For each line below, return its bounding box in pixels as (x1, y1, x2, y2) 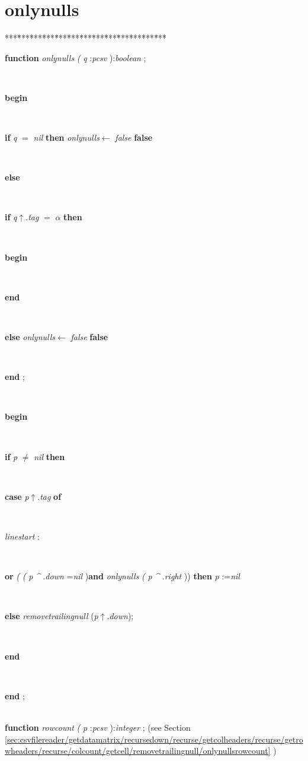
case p (5, 490, 29, 502)
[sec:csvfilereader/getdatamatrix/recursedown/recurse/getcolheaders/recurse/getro (5, 733, 303, 745)
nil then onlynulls (33, 131, 100, 144)
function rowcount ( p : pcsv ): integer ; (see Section (5, 721, 191, 733)
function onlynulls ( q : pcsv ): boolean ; (5, 51, 146, 64)
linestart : (5, 529, 40, 542)
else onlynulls (5, 331, 56, 343)
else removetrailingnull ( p (5, 610, 98, 622)
